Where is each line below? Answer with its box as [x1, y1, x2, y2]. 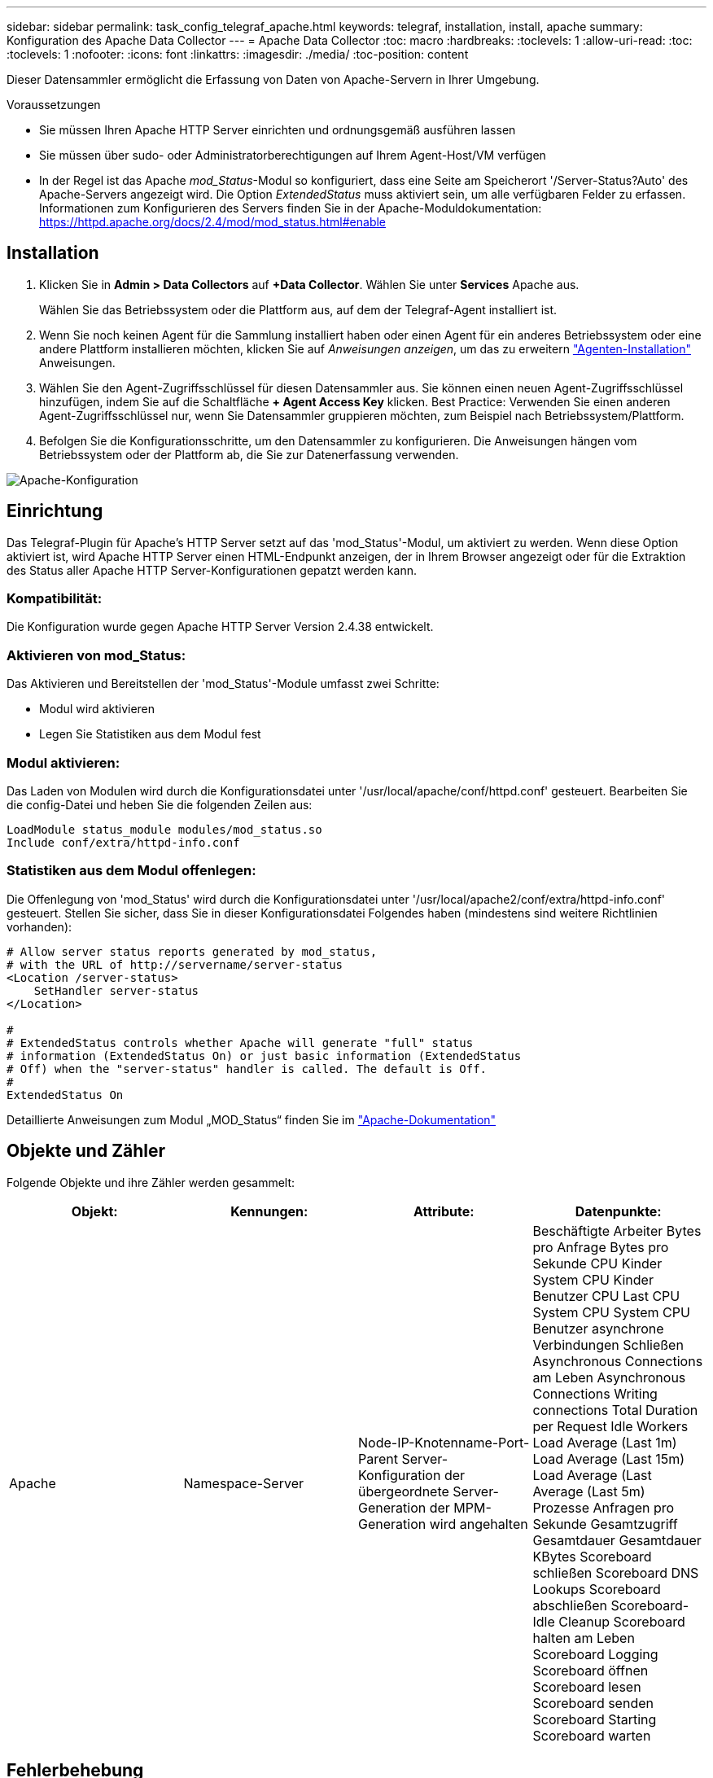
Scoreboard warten [532, 1727, 651, 1744]
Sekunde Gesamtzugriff [532, 1515, 678, 1532]
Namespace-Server [183, 1474, 304, 1491]
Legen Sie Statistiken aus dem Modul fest [39, 727, 261, 742]
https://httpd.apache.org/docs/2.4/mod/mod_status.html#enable [39, 215, 387, 229]
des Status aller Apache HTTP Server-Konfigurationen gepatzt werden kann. [7, 563, 417, 577]
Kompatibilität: [7, 590, 103, 607]
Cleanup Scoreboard [558, 1613, 685, 1630]
